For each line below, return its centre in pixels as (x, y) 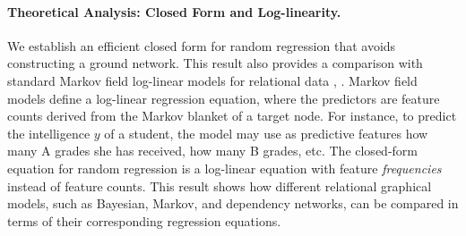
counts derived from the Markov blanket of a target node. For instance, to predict (232, 116)
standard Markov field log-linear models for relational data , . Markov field (212, 80)
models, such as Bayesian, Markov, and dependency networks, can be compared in (233, 203)
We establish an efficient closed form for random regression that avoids (202, 45)
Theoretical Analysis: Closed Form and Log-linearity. (174, 11)
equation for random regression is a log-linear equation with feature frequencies (224, 168)
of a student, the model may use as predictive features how (266, 133)
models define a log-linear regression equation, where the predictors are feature (224, 98)
